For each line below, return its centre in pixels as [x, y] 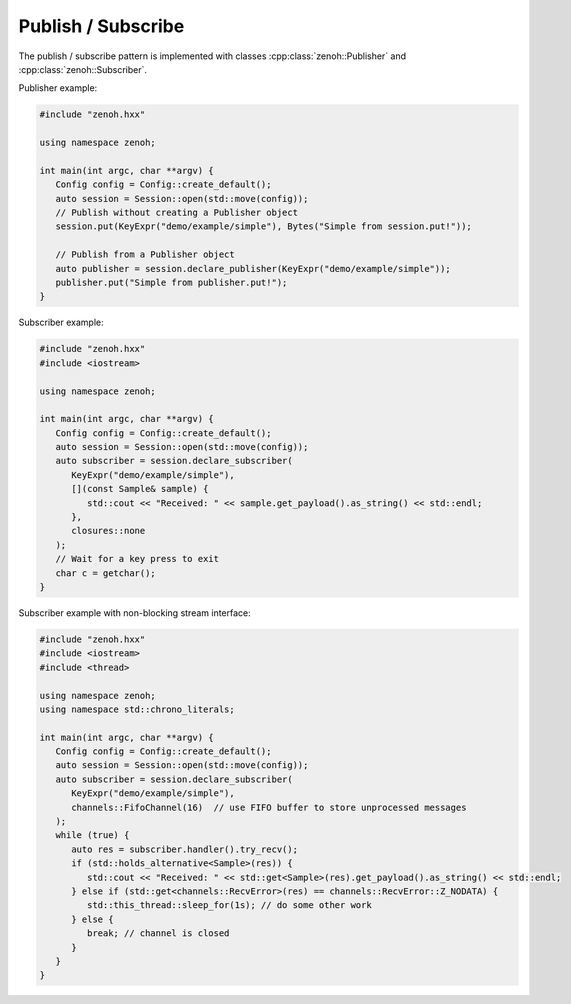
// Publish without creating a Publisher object [177, 213]
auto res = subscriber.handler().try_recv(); [185, 849]
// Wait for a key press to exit [137, 559]
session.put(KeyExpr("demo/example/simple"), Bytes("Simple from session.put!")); [263, 226]
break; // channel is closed [158, 933]
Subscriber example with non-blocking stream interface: [135, 612]
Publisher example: [58, 88]
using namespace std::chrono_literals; [137, 709]
